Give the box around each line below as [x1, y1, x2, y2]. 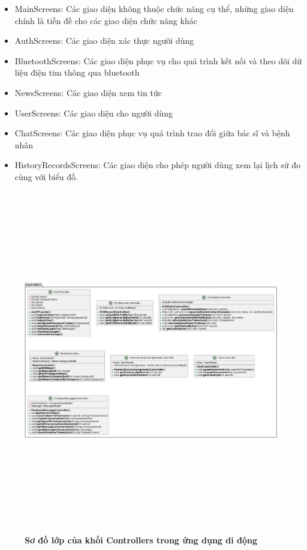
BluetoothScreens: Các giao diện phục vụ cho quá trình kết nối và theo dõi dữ [14, 54, 302, 67]
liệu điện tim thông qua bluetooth [14, 66, 140, 79]
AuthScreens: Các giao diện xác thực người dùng [14, 34, 194, 47]
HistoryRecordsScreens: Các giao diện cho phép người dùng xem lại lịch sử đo [14, 159, 301, 171]
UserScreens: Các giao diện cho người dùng [14, 106, 173, 119]
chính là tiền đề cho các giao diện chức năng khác [14, 14, 197, 26]
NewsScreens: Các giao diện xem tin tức [14, 86, 162, 98]
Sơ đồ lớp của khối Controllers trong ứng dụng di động [25, 534, 258, 546]
